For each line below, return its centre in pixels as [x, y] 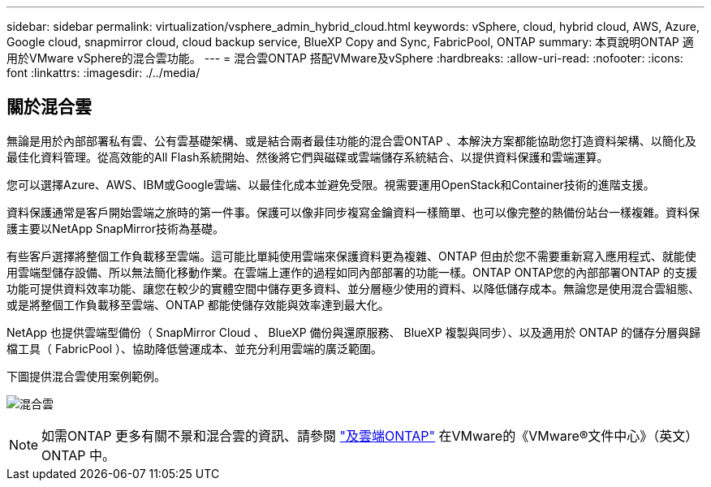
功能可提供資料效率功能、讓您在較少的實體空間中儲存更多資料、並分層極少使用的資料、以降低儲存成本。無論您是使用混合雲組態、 [353, 288]
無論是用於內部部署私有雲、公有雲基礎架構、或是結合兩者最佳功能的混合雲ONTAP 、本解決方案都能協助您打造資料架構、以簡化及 [351, 140]
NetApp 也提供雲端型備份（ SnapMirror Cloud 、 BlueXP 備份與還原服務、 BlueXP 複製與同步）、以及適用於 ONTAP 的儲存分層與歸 [354, 332]
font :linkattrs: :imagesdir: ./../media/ [103, 73]
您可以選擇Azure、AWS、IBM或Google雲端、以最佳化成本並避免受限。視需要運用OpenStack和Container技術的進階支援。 [331, 184]
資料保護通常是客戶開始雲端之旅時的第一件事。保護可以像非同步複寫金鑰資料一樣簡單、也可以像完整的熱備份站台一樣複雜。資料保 [353, 212]
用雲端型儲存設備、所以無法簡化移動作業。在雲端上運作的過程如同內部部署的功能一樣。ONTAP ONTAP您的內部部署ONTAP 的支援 [352, 272]
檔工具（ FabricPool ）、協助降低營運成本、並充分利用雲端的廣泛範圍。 [195, 348]
